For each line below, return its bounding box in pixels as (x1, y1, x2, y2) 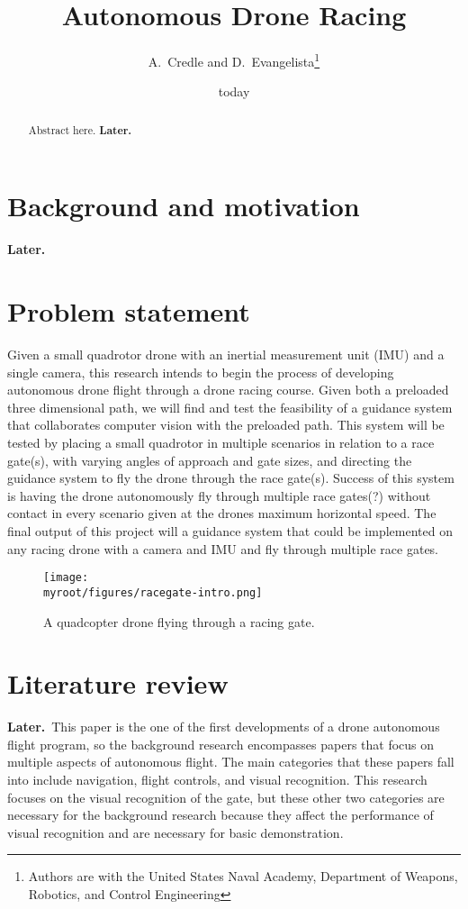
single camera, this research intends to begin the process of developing (7, 362, 394, 381)
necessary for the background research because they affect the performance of (7, 805, 434, 824)
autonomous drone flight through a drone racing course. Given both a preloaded (7, 380, 449, 399)
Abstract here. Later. (28, 122, 132, 138)
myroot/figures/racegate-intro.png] (43, 586, 263, 599)
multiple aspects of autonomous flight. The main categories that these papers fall (7, 752, 454, 771)
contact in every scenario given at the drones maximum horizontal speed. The (7, 504, 436, 523)
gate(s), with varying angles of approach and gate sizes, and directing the (7, 450, 412, 469)
